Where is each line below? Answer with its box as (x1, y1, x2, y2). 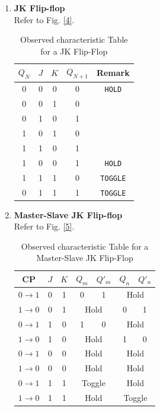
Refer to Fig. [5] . (14, 220, 75, 232)
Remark (96, 66, 130, 78)
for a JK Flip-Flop (40, 44, 108, 57)
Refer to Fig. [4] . (14, 13, 75, 26)
